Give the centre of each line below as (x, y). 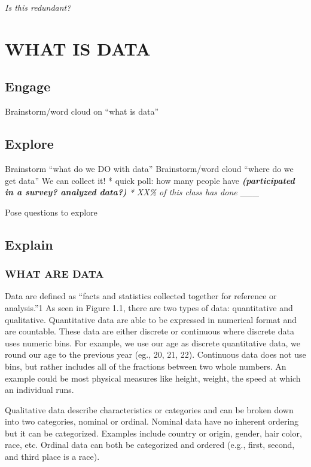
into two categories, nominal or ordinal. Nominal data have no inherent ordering (152, 421)
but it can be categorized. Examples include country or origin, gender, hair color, (153, 433)
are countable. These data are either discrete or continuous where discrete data (150, 331)
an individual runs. (39, 390)
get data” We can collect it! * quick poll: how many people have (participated (150, 180)
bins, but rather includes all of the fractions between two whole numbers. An (146, 366)
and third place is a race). (52, 457)
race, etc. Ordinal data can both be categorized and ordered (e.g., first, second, (150, 445)
